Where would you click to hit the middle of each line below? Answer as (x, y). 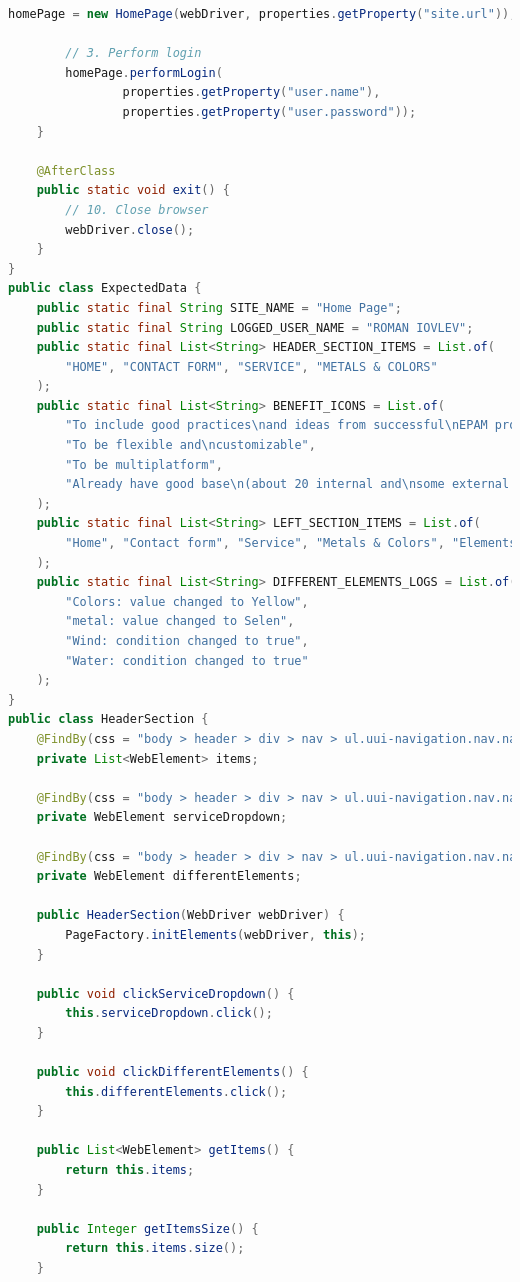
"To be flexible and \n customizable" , (190, 445)
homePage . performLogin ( (144, 72)
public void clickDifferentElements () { (172, 1072)
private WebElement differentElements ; (169, 876)
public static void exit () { (133, 190)
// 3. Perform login (133, 53)
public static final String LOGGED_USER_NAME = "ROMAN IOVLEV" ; (255, 327)
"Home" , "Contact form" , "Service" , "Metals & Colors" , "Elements (291, 543)
